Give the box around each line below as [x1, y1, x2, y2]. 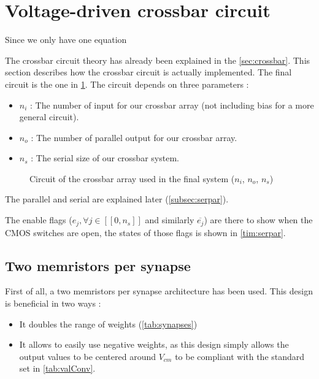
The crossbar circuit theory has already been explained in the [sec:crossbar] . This [5, 53, 310, 66]
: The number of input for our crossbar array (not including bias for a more [30, 98, 314, 111]
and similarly [145, 213, 194, 226]
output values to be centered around [19, 350, 156, 362]
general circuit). [19, 110, 79, 123]
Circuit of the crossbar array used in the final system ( [29, 172, 235, 185]
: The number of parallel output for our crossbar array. [31, 131, 237, 144]
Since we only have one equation [5, 33, 127, 46]
